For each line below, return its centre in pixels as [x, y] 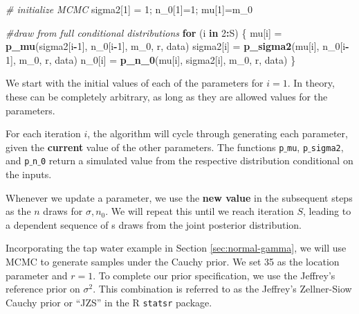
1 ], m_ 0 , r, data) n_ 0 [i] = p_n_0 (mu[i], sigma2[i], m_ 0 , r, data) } [151, 59]
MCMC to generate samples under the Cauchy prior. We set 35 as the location [173, 262]
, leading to [327, 211]
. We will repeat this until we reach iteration [200, 211]
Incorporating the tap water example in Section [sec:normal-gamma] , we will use [176, 248]
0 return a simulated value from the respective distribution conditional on [197, 160]
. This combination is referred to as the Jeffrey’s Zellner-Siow [222, 289]
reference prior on [43, 289]
